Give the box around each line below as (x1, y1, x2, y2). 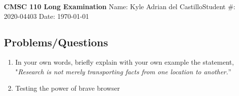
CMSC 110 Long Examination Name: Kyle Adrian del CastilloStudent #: (4, 1, 236, 11)
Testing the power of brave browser (15, 82, 120, 93)
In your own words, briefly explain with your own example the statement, (15, 57, 234, 67)
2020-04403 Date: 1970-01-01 (4, 11, 89, 21)
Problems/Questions (4, 34, 108, 49)
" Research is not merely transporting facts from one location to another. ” (15, 66, 232, 76)
